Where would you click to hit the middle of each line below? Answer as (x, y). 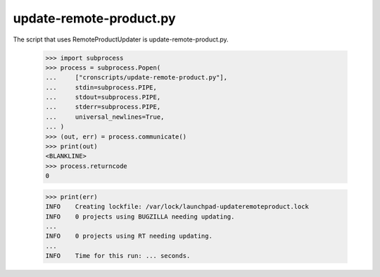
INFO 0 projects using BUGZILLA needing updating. (140, 217)
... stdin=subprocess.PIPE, (101, 87)
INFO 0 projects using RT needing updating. (129, 236)
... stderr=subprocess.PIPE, (103, 107)
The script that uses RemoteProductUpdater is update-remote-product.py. (121, 39)
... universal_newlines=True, (105, 117)
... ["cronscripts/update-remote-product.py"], (137, 78)
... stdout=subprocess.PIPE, (103, 97)
